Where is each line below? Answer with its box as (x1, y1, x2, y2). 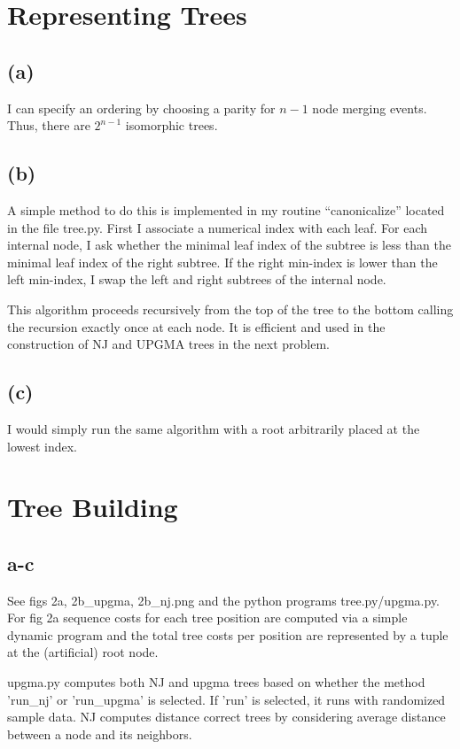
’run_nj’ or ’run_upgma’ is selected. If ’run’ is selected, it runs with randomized (7, 690, 446, 708)
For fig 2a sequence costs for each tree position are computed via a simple (7, 608, 408, 627)
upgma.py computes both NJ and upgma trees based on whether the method (7, 673, 425, 691)
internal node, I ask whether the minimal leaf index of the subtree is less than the (7, 236, 451, 254)
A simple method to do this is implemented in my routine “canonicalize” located (7, 200, 445, 219)
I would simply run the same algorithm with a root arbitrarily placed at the (7, 419, 420, 437)
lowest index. (7, 436, 78, 455)
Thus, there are (7, 116, 90, 135)
